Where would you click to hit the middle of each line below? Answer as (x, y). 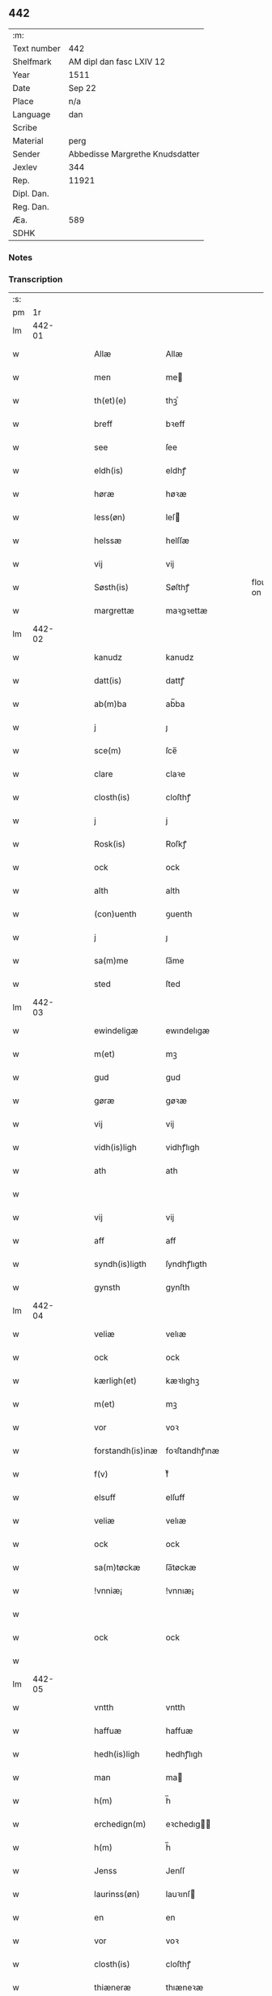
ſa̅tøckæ (181, 1567)
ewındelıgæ (188, 1031)
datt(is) (108, 681)
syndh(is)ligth (121, 1264)
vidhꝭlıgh (183, 1148)
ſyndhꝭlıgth (187, 1264)
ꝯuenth (179, 914)
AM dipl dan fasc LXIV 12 (117, 62)
